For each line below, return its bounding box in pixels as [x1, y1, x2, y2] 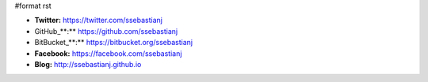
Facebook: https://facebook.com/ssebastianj [34, 48, 182, 58]
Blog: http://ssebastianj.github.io [34, 59, 142, 69]
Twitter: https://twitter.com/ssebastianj [34, 16, 162, 25]
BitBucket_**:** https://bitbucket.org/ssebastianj [34, 38, 193, 47]
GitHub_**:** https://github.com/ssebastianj [34, 26, 178, 35]
